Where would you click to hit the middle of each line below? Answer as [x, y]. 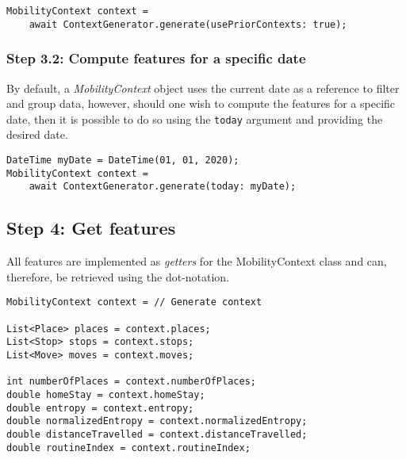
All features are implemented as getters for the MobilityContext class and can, [197, 261]
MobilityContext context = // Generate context [134, 302]
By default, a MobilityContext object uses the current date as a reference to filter [203, 88]
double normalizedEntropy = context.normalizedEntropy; [157, 421]
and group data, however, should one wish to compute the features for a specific [201, 103]
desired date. [37, 134]
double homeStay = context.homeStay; [106, 394]
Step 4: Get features [91, 228]
